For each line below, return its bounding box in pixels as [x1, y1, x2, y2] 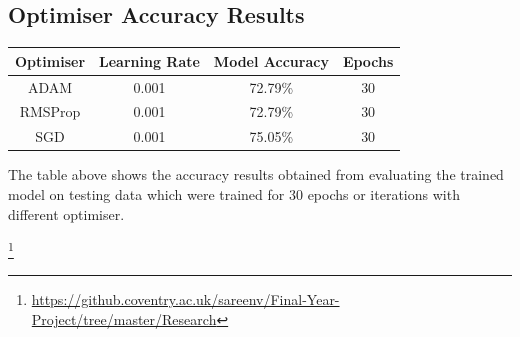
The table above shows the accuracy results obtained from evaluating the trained [8, 164, 504, 185]
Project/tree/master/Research [31, 308, 217, 329]
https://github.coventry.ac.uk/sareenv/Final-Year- [31, 289, 340, 310]
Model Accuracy [213, 50, 329, 71]
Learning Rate [99, 50, 200, 71]
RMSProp [19, 101, 81, 122]
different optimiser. [8, 203, 125, 224]
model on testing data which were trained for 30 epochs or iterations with [8, 183, 460, 204]
